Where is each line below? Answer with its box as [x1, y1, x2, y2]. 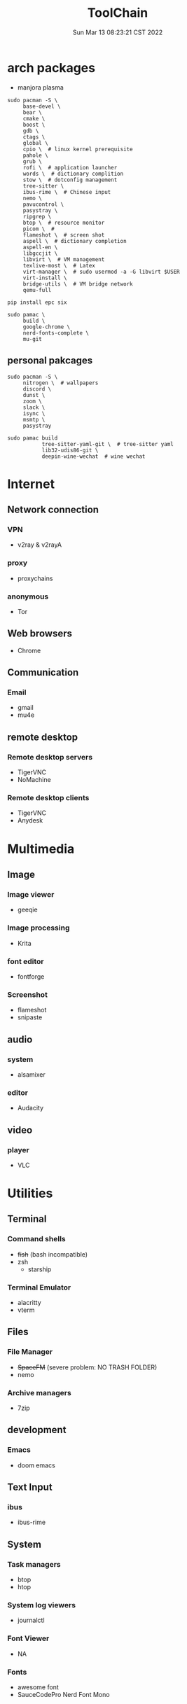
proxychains [17, 574, 53, 582]
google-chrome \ [22, 323, 71, 330]
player [7, 1145, 29, 1154]
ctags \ [22, 133, 46, 141]
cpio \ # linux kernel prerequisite [22, 146, 133, 153]
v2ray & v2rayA [17, 540, 62, 549]
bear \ [22, 109, 42, 116]
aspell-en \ [22, 244, 58, 251]
